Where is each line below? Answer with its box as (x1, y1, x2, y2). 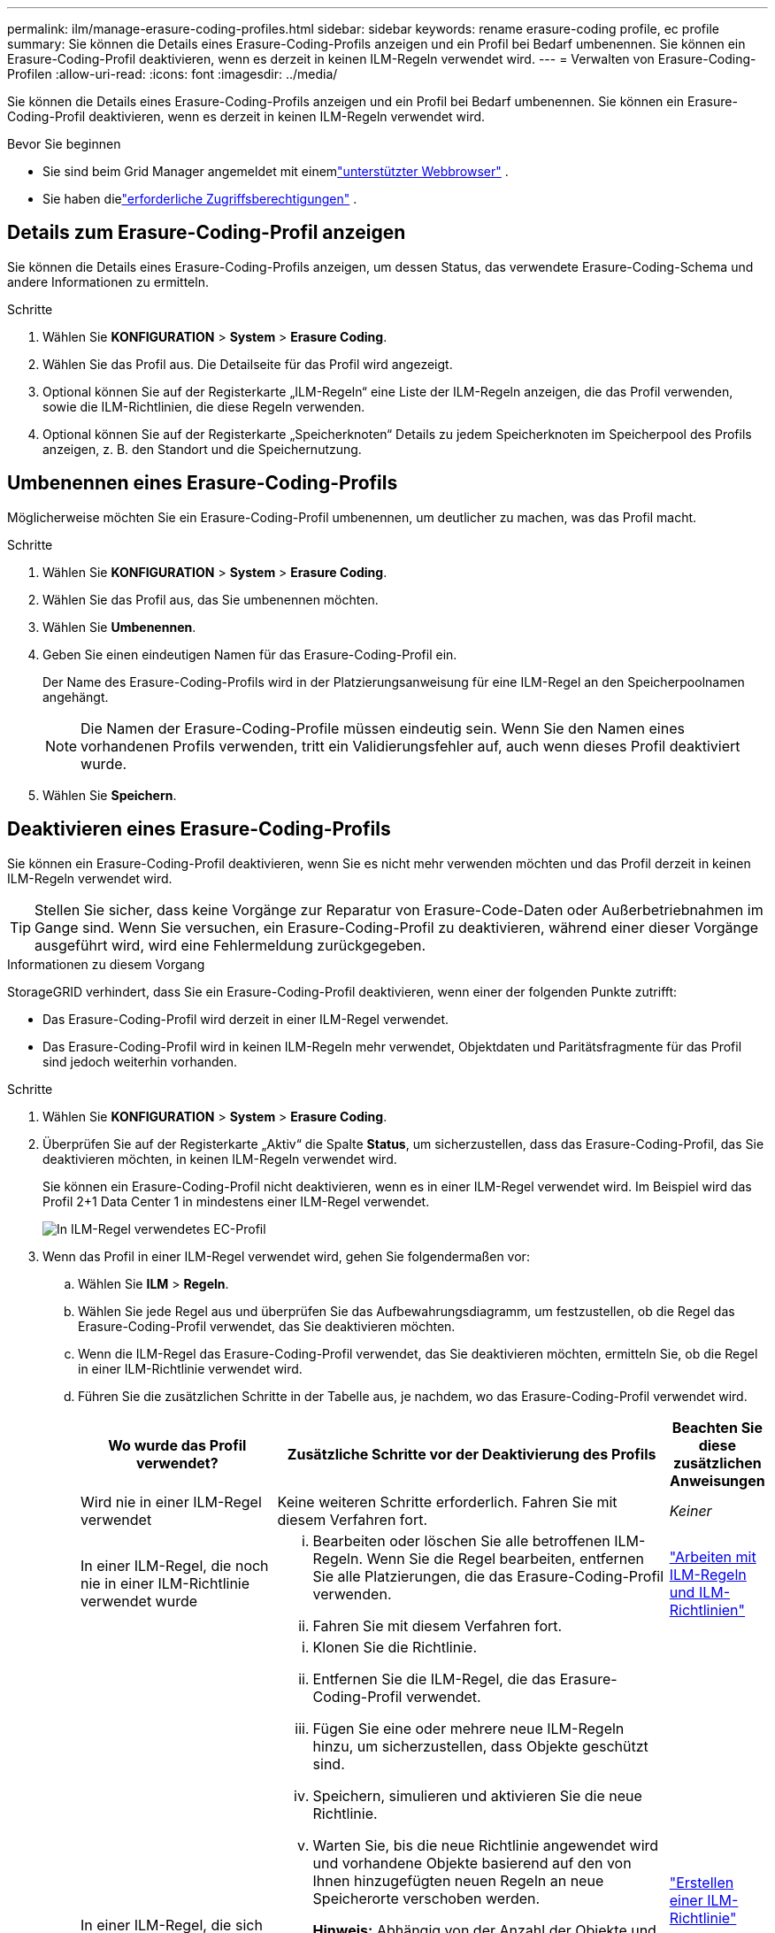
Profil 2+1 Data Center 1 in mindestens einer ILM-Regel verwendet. (42, 1193, 430, 1209)
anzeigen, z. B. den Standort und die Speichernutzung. (42, 441, 362, 457)
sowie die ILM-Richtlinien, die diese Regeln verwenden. (42, 398, 365, 414)
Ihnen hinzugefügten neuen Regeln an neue (312, 1871, 604, 1890)
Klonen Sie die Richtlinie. (312, 1637, 478, 1656)
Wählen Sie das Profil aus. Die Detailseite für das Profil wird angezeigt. (42, 356, 453, 372)
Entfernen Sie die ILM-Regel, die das (312, 1669, 556, 1688)
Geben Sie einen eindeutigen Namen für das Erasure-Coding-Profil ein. (42, 646, 457, 662)
